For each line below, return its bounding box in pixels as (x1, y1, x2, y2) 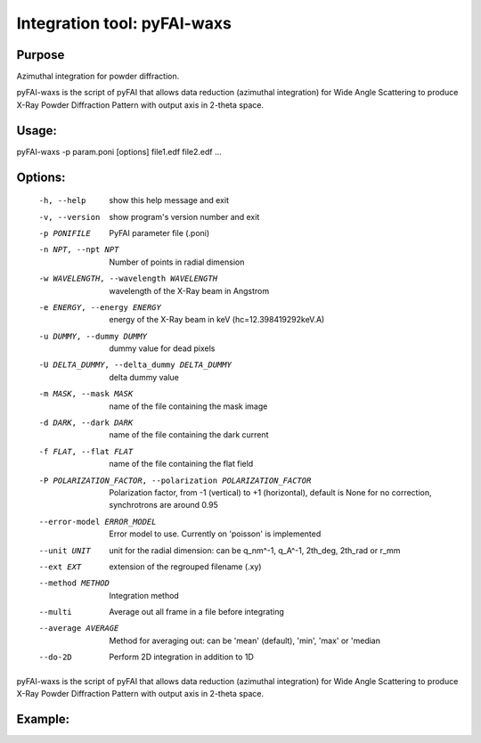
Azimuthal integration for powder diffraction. (16, 71, 180, 82)
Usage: (16, 123, 58, 138)
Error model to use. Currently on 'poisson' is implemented (109, 528, 322, 539)
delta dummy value (109, 371, 180, 382)
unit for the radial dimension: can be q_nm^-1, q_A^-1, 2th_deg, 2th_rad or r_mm (109, 544, 401, 556)
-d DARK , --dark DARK (38, 418, 134, 428)
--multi (38, 607, 73, 617)
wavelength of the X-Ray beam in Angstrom (109, 285, 270, 296)
